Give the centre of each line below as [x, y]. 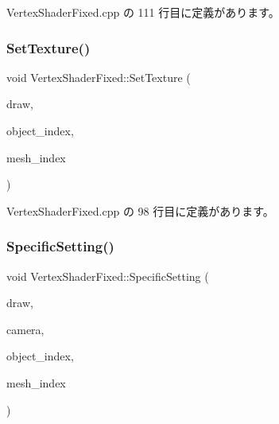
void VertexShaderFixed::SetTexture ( [99, 77]
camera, [25, 329]
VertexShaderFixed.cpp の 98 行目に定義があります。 [140, 210]
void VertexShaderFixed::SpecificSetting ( [108, 276]
